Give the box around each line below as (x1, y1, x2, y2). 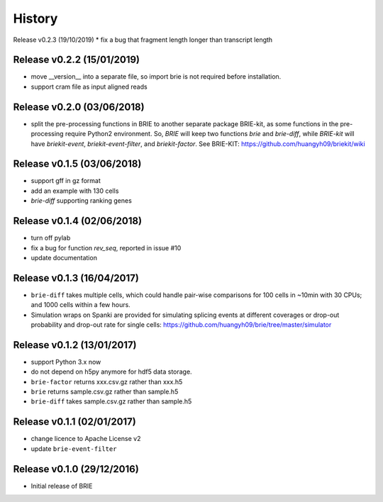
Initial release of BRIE (30, 481, 93, 490)
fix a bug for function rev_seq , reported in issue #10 (30, 243, 182, 252)
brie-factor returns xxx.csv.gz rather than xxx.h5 (30, 377, 183, 386)
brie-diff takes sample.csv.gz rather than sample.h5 (30, 397, 192, 406)
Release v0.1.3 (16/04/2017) (13, 272, 140, 284)
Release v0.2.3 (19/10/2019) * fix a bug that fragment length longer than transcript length (13, 35, 273, 44)
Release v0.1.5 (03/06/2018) (13, 158, 142, 170)
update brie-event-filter (30, 444, 117, 453)
